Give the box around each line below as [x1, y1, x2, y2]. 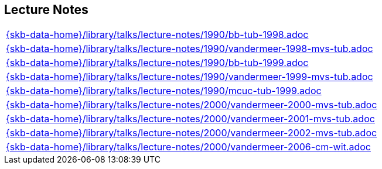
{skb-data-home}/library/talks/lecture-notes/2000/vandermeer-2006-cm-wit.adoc [6, 141, 371, 153]
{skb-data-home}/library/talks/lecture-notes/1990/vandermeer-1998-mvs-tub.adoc [6, 43, 373, 55]
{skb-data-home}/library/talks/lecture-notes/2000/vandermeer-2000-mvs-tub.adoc [6, 99, 377, 111]
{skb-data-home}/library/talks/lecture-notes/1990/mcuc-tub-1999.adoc [6, 85, 322, 97]
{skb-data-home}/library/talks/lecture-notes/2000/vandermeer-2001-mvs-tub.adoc [6, 113, 375, 125]
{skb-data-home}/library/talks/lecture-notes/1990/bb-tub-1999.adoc [6, 57, 309, 69]
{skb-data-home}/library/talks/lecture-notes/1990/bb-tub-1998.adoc [6, 29, 309, 41]
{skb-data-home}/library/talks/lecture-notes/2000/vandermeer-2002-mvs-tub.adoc [6, 127, 377, 139]
